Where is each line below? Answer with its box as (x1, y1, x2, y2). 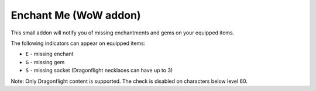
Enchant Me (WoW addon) (11, 9, 141, 22)
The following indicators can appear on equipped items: (11, 40, 146, 47)
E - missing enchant (25, 50, 74, 58)
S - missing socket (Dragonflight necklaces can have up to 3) (25, 67, 173, 74)
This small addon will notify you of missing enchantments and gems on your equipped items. (11, 29, 235, 36)
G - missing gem (25, 58, 65, 65)
